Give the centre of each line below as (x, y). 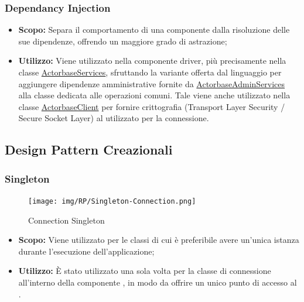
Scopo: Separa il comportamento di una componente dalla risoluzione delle (154, 30)
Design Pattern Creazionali (89, 150)
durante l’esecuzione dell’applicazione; (86, 251)
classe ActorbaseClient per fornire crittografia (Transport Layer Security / (152, 106)
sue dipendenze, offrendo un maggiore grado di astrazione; (123, 41)
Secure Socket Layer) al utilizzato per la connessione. (114, 118)
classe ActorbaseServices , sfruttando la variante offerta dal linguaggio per (150, 72)
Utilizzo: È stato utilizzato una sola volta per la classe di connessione (145, 271)
